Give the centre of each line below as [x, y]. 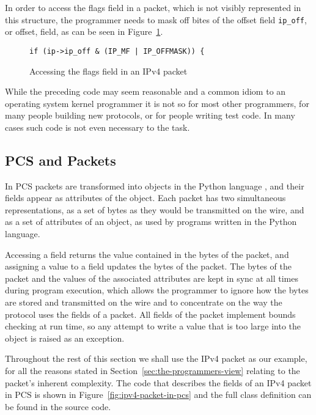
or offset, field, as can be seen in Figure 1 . [84, 31]
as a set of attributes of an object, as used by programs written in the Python [151, 222]
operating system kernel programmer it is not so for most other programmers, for [157, 103]
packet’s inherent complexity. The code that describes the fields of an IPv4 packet [158, 382]
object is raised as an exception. [65, 338]
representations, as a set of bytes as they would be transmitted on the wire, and [155, 209]
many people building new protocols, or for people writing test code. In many [150, 115]
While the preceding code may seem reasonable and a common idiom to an [145, 91]
